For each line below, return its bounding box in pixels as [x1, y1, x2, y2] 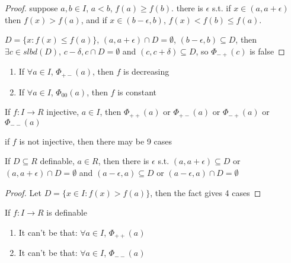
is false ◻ [250, 44, 285, 57]
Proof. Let [5, 186, 41, 198]
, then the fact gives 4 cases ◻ [150, 186, 261, 198]
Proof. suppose [5, 2, 58, 14]
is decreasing [123, 65, 170, 78]
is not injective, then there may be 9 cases [19, 134, 172, 147]
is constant [117, 85, 157, 98]
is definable [46, 206, 87, 219]
